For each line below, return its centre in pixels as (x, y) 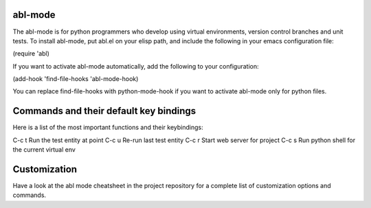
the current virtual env (44, 150)
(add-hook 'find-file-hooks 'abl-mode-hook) (76, 79)
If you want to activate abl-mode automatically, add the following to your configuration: (136, 66)
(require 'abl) (31, 54)
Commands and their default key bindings (104, 111)
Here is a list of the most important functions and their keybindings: (108, 128)
